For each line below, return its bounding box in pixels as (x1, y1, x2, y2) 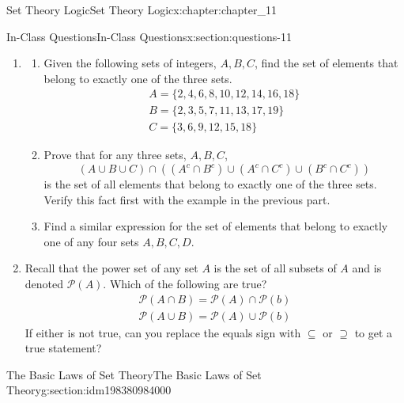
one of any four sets (43, 233, 139, 249)
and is (352, 260, 382, 276)
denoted (25, 276, 64, 292)
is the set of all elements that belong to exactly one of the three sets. (43, 176, 377, 192)
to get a (354, 324, 393, 340)
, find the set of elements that (255, 55, 398, 71)
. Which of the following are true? (103, 276, 267, 292)
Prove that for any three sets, (43, 146, 187, 163)
